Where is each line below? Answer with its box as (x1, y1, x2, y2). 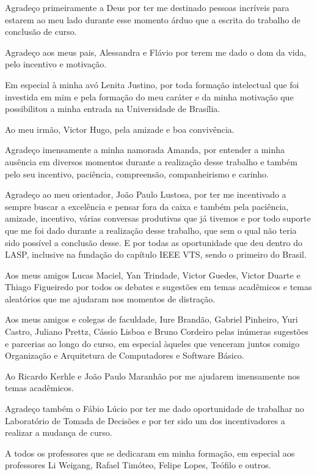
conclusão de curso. (5, 25, 77, 38)
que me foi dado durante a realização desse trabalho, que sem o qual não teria (5, 223, 297, 236)
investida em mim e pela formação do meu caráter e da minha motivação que (5, 90, 294, 103)
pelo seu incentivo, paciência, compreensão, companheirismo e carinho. (5, 167, 269, 180)
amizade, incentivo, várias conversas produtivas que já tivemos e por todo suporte (5, 212, 311, 225)
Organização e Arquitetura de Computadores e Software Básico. (5, 349, 244, 362)
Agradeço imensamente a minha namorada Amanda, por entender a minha (5, 143, 285, 156)
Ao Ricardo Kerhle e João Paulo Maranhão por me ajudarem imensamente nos (5, 369, 301, 382)
